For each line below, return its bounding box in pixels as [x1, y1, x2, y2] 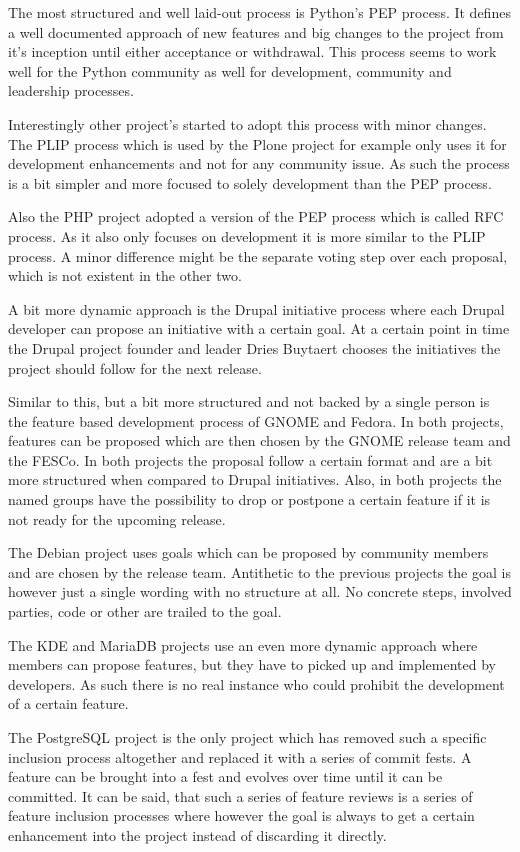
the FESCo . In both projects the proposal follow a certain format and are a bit [8, 449, 493, 470]
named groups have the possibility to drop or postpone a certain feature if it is [8, 489, 491, 510]
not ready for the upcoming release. [8, 508, 226, 529]
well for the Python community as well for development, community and [8, 60, 452, 81]
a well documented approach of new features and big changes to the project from [8, 21, 504, 42]
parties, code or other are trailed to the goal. [8, 601, 282, 622]
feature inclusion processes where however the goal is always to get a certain [8, 805, 475, 826]
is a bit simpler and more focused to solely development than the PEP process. [8, 172, 492, 193]
